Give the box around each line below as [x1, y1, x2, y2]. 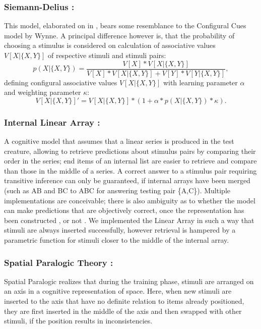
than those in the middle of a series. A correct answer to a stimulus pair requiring [4, 165, 257, 176]
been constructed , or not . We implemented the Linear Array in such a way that [4, 214, 254, 225]
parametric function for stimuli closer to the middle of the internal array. [4, 235, 229, 245]
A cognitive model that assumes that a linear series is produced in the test [4, 136, 234, 146]
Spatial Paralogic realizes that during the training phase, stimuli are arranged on [4, 276, 254, 286]
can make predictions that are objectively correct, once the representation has [4, 205, 244, 215]
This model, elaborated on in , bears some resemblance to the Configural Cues [4, 20, 246, 31]
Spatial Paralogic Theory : [4, 256, 113, 268]
